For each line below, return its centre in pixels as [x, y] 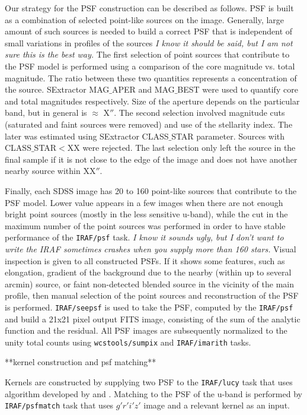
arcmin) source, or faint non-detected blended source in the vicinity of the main [149, 283]
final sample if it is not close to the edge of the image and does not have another [151, 159]
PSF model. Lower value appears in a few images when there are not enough [144, 202]
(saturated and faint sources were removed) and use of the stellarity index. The [149, 124]
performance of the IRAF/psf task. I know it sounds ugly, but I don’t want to [144, 237]
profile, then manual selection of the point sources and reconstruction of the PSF [152, 295]
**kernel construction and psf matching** [81, 362]
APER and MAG [143, 89]
